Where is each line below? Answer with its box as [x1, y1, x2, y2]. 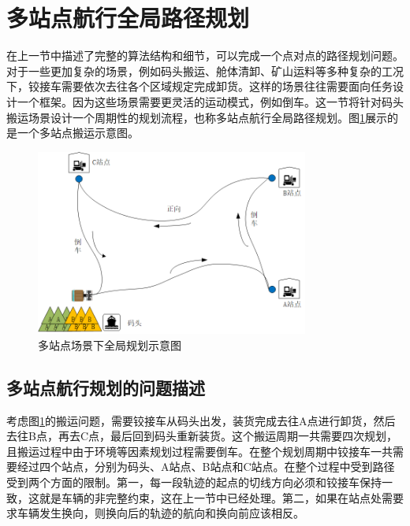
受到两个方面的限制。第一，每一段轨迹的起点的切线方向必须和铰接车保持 [6, 474, 382, 491]
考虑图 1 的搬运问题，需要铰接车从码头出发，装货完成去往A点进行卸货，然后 [6, 412, 396, 428]
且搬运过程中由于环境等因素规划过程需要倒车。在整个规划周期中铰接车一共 [6, 443, 393, 459]
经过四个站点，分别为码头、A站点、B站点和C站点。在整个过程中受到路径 [17, 458, 395, 475]
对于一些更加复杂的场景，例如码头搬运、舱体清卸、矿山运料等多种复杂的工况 [6, 62, 404, 79]
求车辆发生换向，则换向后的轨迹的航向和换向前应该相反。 [6, 505, 304, 521]
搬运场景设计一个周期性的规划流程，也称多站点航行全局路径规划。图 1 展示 [6, 109, 387, 125]
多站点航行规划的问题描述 [6, 375, 205, 399]
